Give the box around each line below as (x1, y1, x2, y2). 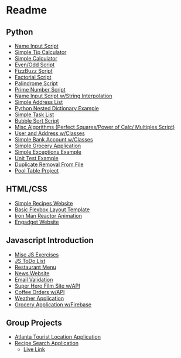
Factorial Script (14, 74, 52, 80)
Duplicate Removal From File (14, 161, 84, 168)
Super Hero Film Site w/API (14, 282, 80, 289)
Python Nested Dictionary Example (14, 105, 100, 112)
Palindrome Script (14, 80, 58, 87)
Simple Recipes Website (14, 200, 73, 207)
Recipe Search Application (14, 340, 79, 347)
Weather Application (14, 295, 64, 302)
